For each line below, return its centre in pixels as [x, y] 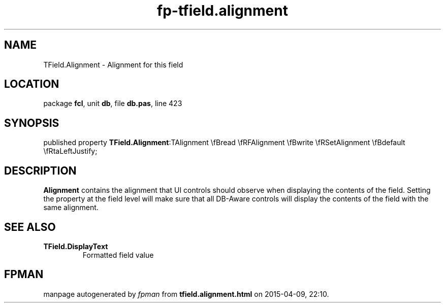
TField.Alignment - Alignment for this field [113, 64]
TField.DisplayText [76, 246]
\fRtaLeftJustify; [70, 151]
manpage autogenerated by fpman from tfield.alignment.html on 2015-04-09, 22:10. [186, 294]
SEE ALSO [30, 227]
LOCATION [32, 84]
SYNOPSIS [32, 123]
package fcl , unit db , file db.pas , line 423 [113, 104]
